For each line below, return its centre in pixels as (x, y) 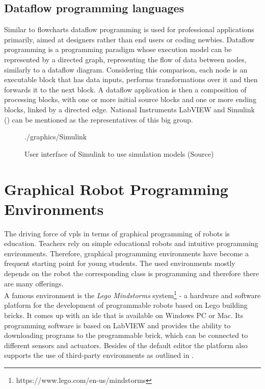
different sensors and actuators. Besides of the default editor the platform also (126, 345)
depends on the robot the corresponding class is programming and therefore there (132, 273)
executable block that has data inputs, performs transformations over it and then (131, 79)
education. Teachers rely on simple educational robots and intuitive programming (131, 243)
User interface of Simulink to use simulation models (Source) (119, 153)
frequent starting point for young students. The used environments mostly (120, 263)
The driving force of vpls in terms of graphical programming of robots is (117, 233)
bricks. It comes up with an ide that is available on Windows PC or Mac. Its (124, 315)
